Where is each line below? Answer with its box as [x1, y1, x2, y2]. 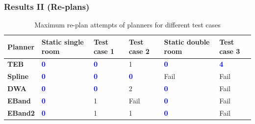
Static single [41, 36, 84, 47]
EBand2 [7, 107, 35, 118]
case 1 [93, 46, 115, 56]
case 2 [128, 46, 150, 56]
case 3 [219, 46, 240, 56]
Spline [7, 71, 29, 81]
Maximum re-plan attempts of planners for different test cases [34, 20, 221, 30]
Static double [164, 36, 210, 47]
